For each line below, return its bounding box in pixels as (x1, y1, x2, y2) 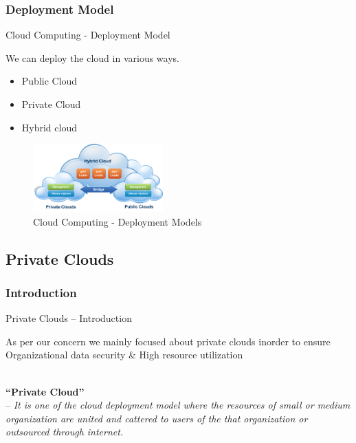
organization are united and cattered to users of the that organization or (5, 411, 308, 425)
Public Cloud (21, 74, 78, 88)
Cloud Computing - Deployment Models (33, 214, 202, 228)
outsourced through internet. (5, 424, 124, 439)
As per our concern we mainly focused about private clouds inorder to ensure (5, 334, 331, 348)
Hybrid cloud (21, 120, 77, 134)
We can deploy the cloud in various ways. (5, 50, 179, 65)
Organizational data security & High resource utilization (5, 347, 243, 362)
